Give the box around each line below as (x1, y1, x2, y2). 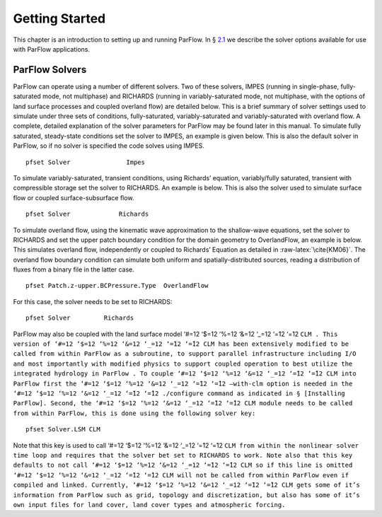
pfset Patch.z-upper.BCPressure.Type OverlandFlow (25, 281, 209, 290)
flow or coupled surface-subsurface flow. (13, 193, 134, 202)
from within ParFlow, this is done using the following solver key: (13, 409, 256, 417)
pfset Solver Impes (25, 158, 145, 166)
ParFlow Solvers (13, 64, 87, 76)
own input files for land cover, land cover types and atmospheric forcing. (13, 501, 286, 509)
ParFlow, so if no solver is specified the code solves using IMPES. (13, 141, 204, 150)
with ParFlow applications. (13, 45, 90, 53)
